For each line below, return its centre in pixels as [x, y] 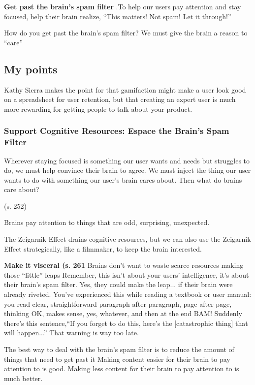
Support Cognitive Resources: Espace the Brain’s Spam [117, 131]
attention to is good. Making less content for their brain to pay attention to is [122, 369]
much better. [23, 378]
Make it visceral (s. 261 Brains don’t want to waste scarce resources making [124, 265]
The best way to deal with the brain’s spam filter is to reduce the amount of [119, 349]
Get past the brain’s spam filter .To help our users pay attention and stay [123, 6]
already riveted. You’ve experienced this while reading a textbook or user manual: [128, 294]
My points [31, 69]
